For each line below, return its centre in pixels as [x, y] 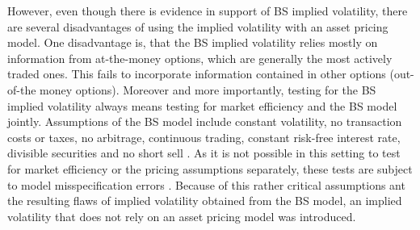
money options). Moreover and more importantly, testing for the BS [208, 89]
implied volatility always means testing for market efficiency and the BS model [202, 105]
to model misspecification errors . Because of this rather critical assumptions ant [206, 184]
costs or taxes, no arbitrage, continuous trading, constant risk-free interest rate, [204, 137]
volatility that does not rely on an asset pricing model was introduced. [182, 216]
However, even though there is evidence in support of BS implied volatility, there [208, 10]
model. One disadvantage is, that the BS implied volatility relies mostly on [193, 42]
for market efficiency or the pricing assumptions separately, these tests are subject [210, 168]
